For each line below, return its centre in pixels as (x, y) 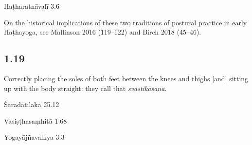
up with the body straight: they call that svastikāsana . (85, 88)
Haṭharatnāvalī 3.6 (32, 6)
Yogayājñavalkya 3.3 (34, 137)
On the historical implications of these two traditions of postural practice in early (126, 22)
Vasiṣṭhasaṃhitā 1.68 (36, 120)
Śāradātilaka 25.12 (32, 104)
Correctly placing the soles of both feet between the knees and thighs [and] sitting (126, 78)
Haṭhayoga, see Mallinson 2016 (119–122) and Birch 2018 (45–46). (103, 32)
